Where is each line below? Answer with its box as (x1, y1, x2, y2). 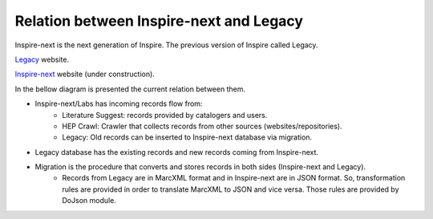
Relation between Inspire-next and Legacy (14, 12, 304, 30)
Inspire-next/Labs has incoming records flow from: (34, 99, 203, 108)
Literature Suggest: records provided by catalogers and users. (62, 110, 268, 120)
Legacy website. (14, 55, 70, 64)
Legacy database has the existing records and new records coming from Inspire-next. (34, 147, 319, 156)
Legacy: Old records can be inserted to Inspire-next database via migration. (62, 132, 313, 142)
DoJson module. (62, 196, 116, 205)
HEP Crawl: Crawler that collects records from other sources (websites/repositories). (62, 121, 342, 131)
